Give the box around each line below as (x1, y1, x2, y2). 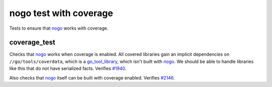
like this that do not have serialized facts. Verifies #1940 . (9, 65, 127, 71)
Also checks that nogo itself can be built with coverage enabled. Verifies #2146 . (9, 74, 175, 80)
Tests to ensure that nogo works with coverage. (9, 25, 108, 31)
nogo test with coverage (9, 8, 113, 19)
